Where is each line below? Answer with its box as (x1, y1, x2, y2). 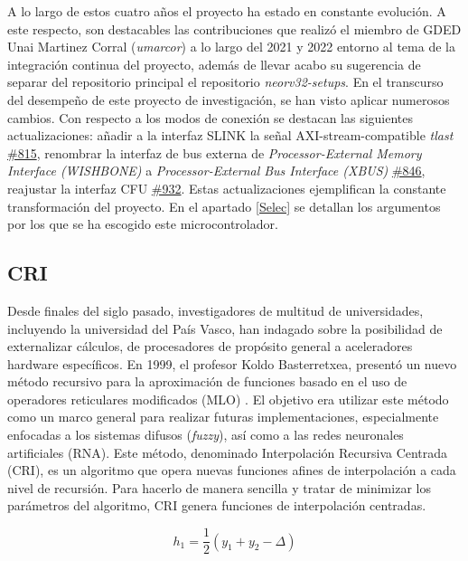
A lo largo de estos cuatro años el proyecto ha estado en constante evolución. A (7, 2, 446, 20)
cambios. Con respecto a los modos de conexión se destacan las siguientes (7, 108, 414, 127)
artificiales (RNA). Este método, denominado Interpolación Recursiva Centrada (7, 442, 448, 461)
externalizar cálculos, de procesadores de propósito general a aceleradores (7, 337, 413, 356)
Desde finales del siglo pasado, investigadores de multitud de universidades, (7, 300, 424, 319)
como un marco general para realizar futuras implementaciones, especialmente (7, 407, 439, 426)
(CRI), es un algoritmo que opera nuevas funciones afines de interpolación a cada (7, 461, 456, 480)
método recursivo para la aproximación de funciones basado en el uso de (7, 372, 407, 391)
